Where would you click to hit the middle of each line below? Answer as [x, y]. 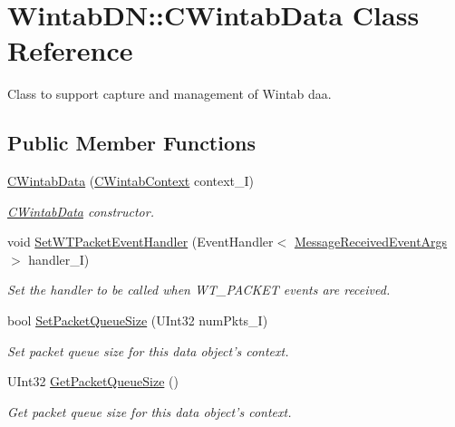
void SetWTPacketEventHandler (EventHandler [140, 242]
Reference [70, 50]
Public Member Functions [131, 143]
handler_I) [59, 259]
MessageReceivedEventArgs [371, 242]
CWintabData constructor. [81, 211]
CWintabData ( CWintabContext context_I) [131, 181]
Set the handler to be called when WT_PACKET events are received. [199, 290]
